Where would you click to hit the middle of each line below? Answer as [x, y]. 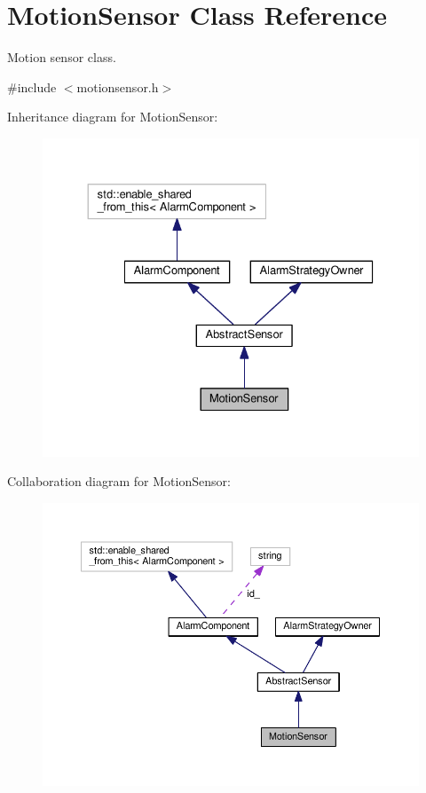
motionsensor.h [118, 86]
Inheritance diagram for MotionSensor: [113, 117]
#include [32, 86]
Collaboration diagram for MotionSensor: [119, 481]
